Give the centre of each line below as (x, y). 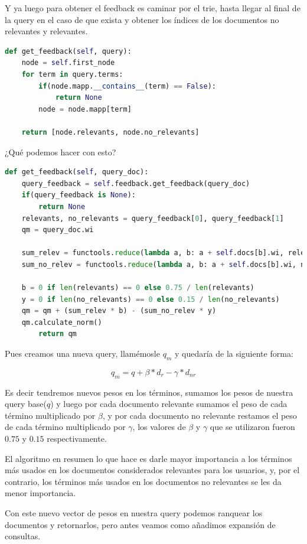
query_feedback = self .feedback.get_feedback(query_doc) (136, 183)
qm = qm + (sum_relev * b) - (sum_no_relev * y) (119, 311)
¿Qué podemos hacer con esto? (61, 152)
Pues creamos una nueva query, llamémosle (82, 354)
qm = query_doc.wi (58, 230)
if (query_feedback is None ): (79, 195)
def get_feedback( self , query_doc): (77, 172)
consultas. (23, 536)
